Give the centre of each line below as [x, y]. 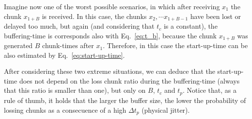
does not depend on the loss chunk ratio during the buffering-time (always [129, 80]
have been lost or [216, 16]
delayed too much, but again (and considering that [79, 26]
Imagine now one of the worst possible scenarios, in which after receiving [112, 6]
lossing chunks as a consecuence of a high [65, 110]
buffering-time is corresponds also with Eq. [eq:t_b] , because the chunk [110, 35]
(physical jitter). [166, 110]
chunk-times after [68, 45]
